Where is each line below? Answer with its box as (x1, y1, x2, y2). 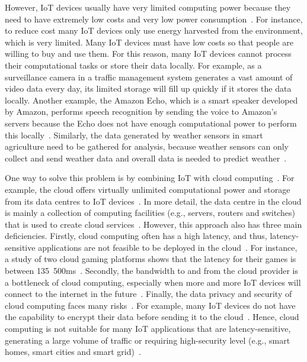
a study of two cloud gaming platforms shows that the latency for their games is (5, 253, 296, 265)
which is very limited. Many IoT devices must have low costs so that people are (5, 35, 293, 48)
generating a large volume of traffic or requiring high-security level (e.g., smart (5, 334, 290, 346)
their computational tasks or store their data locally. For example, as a (5, 59, 262, 71)
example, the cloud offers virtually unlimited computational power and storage (5, 183, 290, 195)
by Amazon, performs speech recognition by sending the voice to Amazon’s (5, 105, 277, 118)
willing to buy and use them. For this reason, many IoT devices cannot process (5, 47, 292, 60)
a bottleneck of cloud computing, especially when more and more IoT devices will (5, 276, 301, 288)
